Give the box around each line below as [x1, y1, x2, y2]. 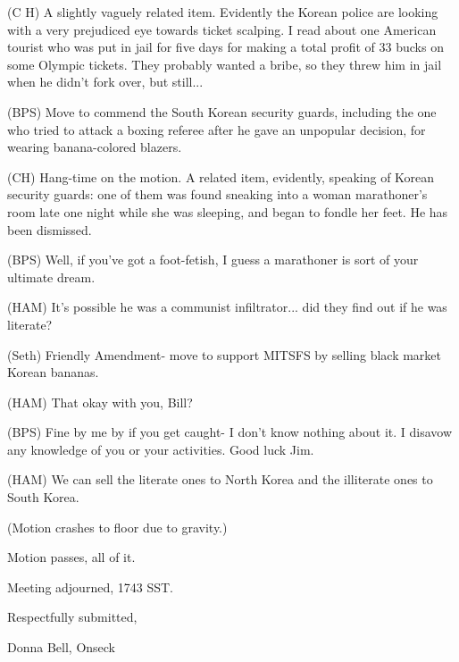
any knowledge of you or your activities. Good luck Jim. [7, 440, 314, 458]
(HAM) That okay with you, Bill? [7, 392, 193, 411]
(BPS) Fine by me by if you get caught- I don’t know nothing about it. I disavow [7, 423, 453, 441]
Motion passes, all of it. [7, 548, 136, 566]
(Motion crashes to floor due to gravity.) [7, 517, 228, 536]
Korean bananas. [7, 363, 99, 381]
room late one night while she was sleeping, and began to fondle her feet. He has [7, 202, 448, 221]
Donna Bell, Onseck [7, 638, 116, 657]
